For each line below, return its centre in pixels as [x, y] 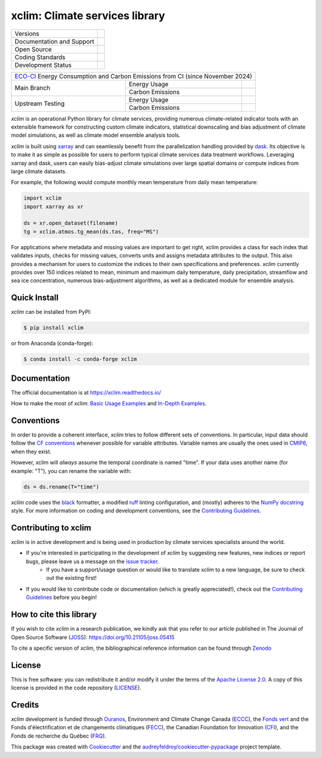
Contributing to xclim [51, 528]
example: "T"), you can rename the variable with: [71, 471]
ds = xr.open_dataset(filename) [71, 223]
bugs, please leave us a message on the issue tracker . [92, 561]
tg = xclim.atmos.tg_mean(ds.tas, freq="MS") [91, 231]
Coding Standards [40, 57]
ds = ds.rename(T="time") [61, 487]
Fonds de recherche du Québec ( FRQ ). [59, 736]
